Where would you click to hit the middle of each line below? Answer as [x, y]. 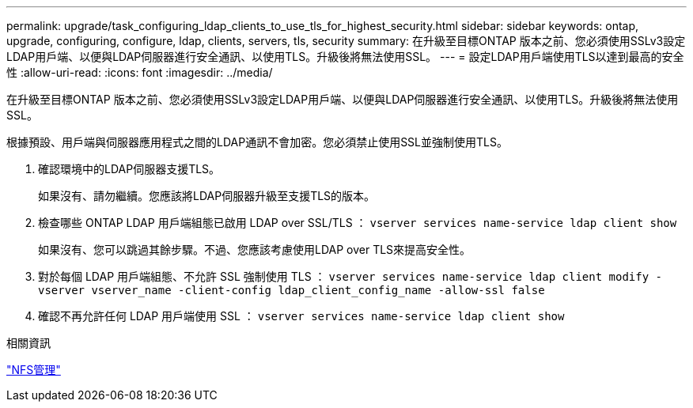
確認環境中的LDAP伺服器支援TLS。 [129, 169]
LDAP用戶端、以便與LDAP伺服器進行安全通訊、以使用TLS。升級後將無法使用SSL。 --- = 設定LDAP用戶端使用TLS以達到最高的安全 [345, 57]
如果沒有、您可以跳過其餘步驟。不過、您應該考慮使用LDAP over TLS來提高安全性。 [255, 249]
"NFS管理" [34, 370]
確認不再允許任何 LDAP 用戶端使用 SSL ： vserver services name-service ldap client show [301, 316]
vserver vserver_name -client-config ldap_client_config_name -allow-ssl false [292, 290]
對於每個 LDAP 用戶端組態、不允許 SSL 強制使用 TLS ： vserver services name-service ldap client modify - [350, 276]
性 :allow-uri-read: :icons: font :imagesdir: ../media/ [140, 72]
